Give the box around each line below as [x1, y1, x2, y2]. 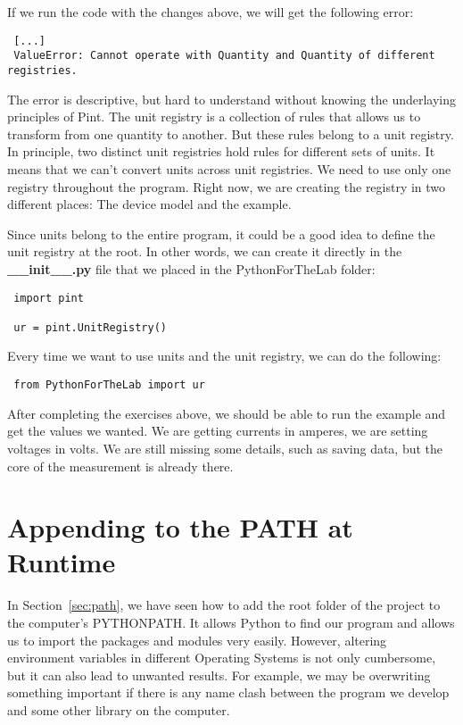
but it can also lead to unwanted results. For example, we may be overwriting [7, 665, 431, 684]
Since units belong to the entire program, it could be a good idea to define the [7, 224, 435, 243]
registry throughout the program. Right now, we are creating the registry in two [7, 177, 446, 196]
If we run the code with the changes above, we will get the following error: [7, 3, 414, 21]
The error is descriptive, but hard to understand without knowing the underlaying [7, 89, 457, 108]
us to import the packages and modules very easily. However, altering [7, 630, 387, 649]
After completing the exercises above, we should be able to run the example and [7, 404, 446, 422]
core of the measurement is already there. [7, 456, 234, 475]
